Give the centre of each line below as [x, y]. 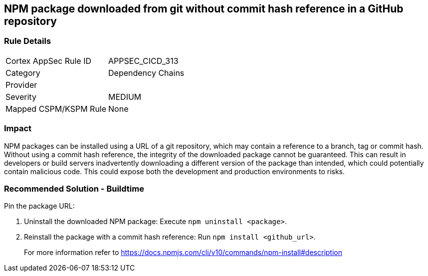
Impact [18, 129]
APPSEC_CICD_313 [143, 61]
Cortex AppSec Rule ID [49, 61]
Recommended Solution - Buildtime [74, 188]
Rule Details [28, 41]
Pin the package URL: [39, 206]
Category [23, 73]
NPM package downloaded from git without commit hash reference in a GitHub [204, 9]
